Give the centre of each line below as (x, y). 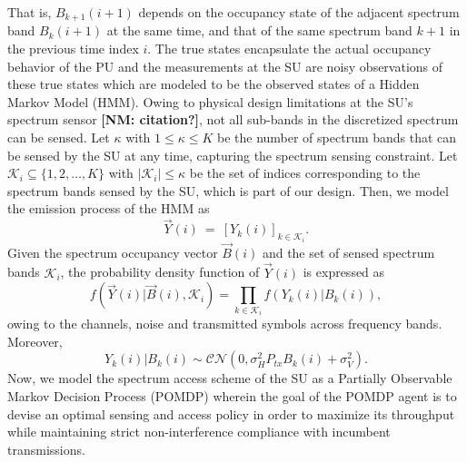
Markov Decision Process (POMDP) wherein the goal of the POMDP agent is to (232, 396)
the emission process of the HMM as (109, 208)
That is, (30, 12)
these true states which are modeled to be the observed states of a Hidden (214, 84)
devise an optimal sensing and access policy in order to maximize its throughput (231, 413)
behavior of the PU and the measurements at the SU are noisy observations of (225, 66)
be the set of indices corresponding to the (305, 173)
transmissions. (46, 449)
